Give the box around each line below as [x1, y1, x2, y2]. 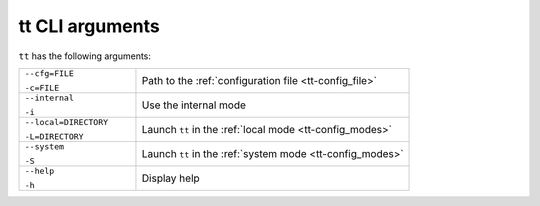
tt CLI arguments [18, 15, 160, 37]
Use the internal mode [141, 98, 247, 112]
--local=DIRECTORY [24, 116, 109, 127]
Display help [141, 171, 200, 185]
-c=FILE [24, 82, 60, 93]
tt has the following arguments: [18, 50, 152, 62]
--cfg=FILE [24, 68, 75, 79]
